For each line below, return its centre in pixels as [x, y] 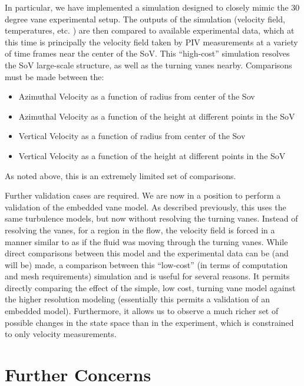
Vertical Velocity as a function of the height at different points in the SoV [152, 155]
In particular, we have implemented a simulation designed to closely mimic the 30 [152, 7]
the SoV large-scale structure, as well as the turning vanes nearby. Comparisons [148, 65]
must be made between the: [54, 76]
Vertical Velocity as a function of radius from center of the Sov [132, 136]
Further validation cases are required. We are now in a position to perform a [143, 195]
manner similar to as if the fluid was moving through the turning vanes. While [146, 241]
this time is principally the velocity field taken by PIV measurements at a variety [151, 42]
